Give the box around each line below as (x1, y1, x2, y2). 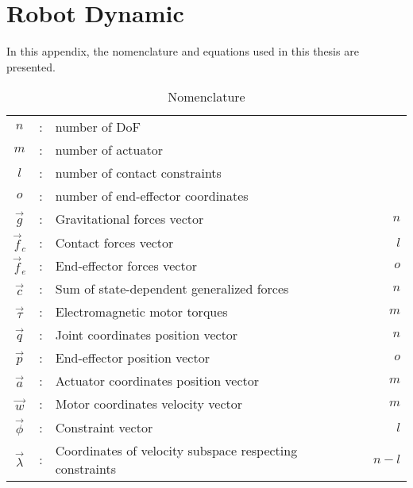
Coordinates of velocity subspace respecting (55, 440, 298, 459)
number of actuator (55, 140, 163, 159)
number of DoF (55, 117, 141, 136)
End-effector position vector (55, 348, 210, 367)
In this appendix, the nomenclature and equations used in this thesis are (6, 43, 359, 60)
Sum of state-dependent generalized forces (55, 279, 289, 298)
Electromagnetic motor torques (55, 302, 228, 321)
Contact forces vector (55, 232, 174, 252)
